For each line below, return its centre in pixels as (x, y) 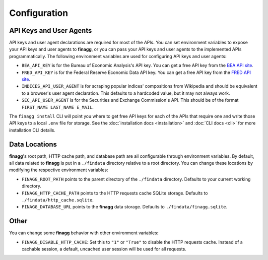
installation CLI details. (32, 130)
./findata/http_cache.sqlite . (58, 200)
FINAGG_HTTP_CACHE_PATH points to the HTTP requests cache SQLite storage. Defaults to (115, 193)
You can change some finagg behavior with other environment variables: (84, 233)
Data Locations (33, 144)
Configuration (39, 13)
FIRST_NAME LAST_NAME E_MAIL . (58, 107)
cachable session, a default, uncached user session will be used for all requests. (104, 249)
